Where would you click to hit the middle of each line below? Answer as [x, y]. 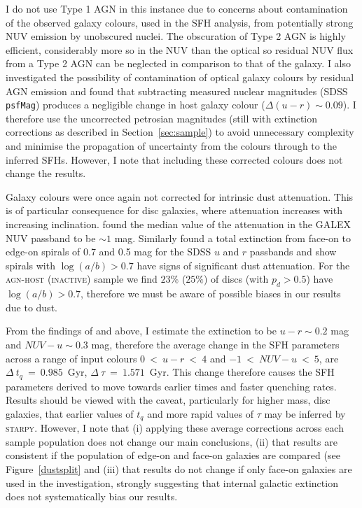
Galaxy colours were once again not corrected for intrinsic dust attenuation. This [180, 196]
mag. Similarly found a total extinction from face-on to [232, 238]
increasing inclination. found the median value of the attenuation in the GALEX [179, 224]
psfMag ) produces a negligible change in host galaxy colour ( [135, 105]
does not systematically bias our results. [92, 496]
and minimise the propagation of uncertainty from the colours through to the [171, 146]
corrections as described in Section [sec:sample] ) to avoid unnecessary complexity [180, 132]
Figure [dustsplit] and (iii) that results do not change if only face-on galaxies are [179, 468]
